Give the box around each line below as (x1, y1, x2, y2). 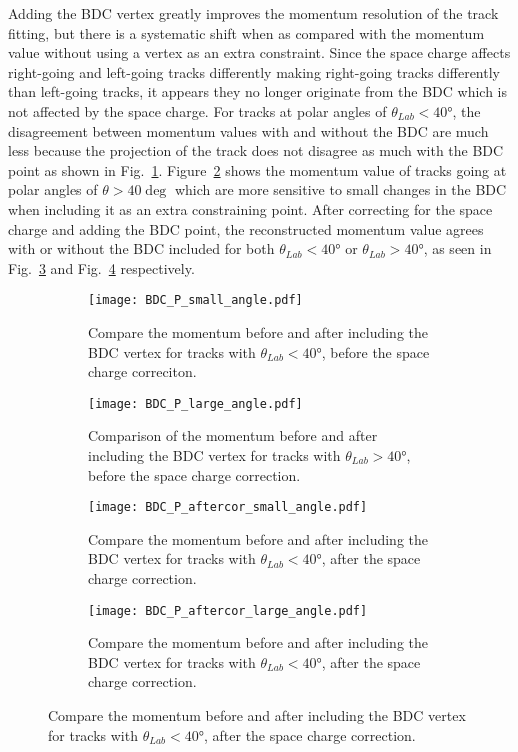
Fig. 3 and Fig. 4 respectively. (8, 257, 195, 278)
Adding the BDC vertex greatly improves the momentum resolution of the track (8, 3, 499, 23)
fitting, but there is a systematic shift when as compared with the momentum (8, 22, 485, 43)
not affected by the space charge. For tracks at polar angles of (8, 100, 387, 121)
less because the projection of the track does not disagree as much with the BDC (8, 140, 504, 161)
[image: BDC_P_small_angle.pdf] (88, 293, 303, 308)
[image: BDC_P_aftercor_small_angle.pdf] (88, 500, 368, 515)
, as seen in (423, 238, 492, 259)
